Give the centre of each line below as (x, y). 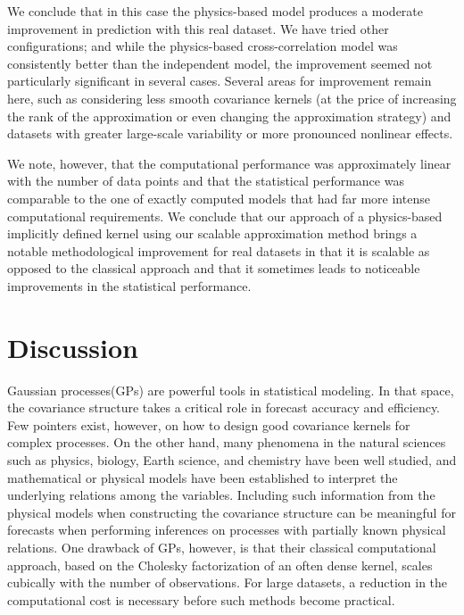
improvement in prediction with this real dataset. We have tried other (198, 28)
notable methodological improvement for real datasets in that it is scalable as (219, 250)
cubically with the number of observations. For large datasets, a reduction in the (228, 582)
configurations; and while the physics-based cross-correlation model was (203, 46)
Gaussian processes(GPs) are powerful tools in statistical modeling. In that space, (231, 390)
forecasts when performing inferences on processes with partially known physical (227, 530)
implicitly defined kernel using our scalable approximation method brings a (212, 233)
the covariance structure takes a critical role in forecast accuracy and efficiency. (224, 407)
